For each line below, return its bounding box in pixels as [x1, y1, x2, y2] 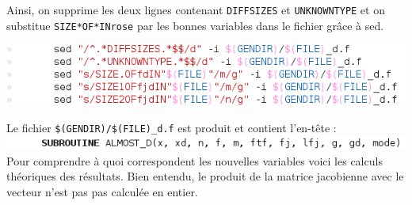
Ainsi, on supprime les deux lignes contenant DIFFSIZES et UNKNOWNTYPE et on [6, 2, 385, 17]
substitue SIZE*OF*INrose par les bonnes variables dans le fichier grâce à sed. [6, 17, 384, 33]
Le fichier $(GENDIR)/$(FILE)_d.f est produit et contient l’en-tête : [6, 120, 337, 136]
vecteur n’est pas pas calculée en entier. [6, 183, 198, 199]
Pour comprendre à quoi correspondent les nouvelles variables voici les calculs [6, 152, 383, 169]
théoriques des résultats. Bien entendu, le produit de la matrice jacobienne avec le [6, 168, 404, 184]
